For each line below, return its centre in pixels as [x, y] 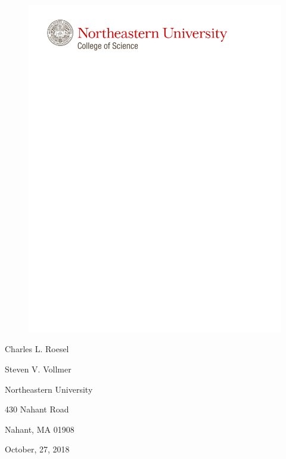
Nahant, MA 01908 [40, 429]
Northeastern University [49, 389]
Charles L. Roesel [37, 349]
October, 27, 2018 [37, 449]
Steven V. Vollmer [38, 369]
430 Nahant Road [37, 409]
